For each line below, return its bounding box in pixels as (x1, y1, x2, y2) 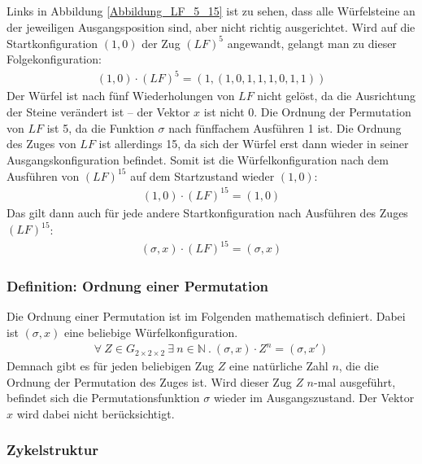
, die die (338, 357, 379, 374)
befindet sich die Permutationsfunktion (7, 389, 200, 406)
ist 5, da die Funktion (46, 119, 154, 136)
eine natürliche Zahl (228, 357, 328, 374)
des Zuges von (7, 135, 76, 152)
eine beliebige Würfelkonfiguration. (63, 324, 238, 341)
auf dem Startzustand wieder (130, 167, 275, 184)
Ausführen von (7, 167, 80, 184)
